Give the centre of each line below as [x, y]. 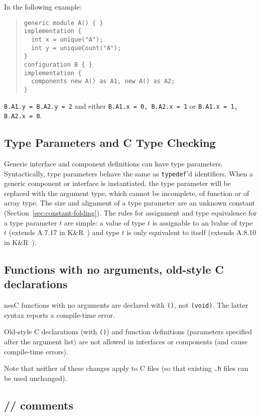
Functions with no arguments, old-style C [114, 269]
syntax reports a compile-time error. [60, 315]
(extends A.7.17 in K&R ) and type [64, 232]
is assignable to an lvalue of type [203, 222]
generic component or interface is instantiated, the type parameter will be [117, 183]
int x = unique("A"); [67, 39]
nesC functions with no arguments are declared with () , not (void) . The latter [126, 305]
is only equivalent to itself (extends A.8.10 [191, 232]
